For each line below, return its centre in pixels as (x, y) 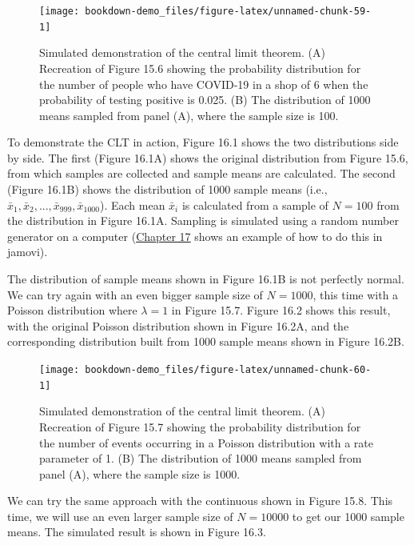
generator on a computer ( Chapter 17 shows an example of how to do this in (195, 236)
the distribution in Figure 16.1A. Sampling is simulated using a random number (203, 220)
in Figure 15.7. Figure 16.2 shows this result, (281, 310)
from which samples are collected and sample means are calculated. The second (201, 173)
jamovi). (28, 252)
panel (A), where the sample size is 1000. (140, 473)
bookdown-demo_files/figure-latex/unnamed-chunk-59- (228, 11)
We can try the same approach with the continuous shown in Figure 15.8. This (200, 501)
